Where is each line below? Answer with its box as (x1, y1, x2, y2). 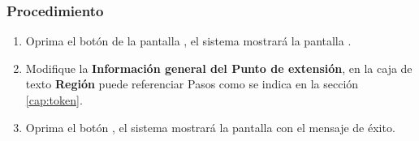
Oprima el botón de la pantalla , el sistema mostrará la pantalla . (25, 32, 352, 49)
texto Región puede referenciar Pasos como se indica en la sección (25, 75, 359, 92)
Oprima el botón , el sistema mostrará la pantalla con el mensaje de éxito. (25, 118, 395, 135)
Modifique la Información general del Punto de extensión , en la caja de (25, 59, 413, 76)
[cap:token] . (25, 92, 83, 108)
